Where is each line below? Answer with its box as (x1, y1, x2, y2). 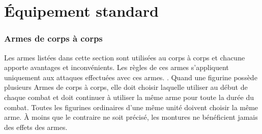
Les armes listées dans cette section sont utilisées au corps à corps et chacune (4, 52, 245, 62)
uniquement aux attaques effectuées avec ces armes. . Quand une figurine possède (4, 72, 257, 82)
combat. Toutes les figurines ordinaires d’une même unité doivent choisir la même (4, 102, 258, 112)
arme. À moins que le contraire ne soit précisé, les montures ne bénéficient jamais (4, 112, 258, 122)
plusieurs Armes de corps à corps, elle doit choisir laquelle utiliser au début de (4, 82, 248, 92)
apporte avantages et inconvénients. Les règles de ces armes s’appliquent (4, 62, 229, 73)
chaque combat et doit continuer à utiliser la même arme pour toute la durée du (4, 91, 254, 102)
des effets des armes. (4, 121, 68, 132)
